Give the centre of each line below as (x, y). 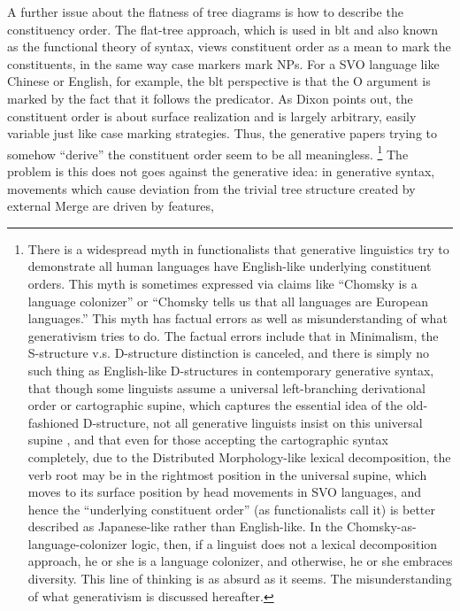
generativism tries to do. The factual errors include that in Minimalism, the (233, 335)
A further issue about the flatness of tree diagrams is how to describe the (205, 12)
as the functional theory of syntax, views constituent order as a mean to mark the (229, 46)
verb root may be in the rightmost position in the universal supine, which (227, 474)
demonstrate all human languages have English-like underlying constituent (230, 266)
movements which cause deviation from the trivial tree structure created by (211, 188)
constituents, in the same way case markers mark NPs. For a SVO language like (223, 63)
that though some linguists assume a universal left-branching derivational (226, 387)
